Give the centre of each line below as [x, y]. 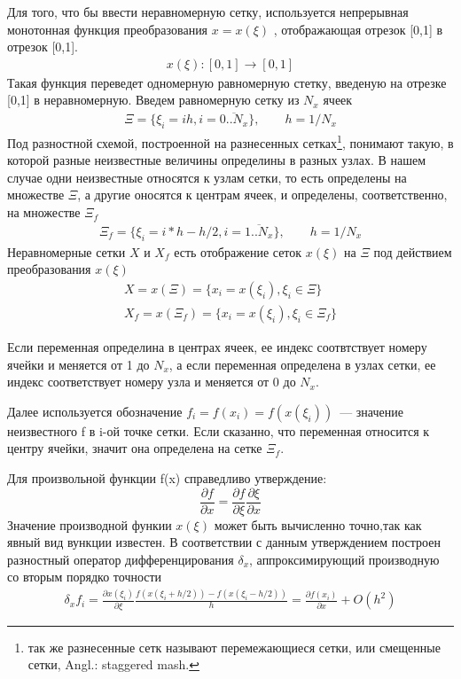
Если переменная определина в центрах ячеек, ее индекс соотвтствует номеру [217, 346]
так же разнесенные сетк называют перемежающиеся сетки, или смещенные [234, 647]
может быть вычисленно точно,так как [318, 524]
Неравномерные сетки [66, 251]
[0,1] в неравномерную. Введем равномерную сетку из [153, 100]
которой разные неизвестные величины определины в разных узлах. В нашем [217, 160]
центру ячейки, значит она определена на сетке [135, 448]
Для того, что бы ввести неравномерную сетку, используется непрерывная [208, 12]
